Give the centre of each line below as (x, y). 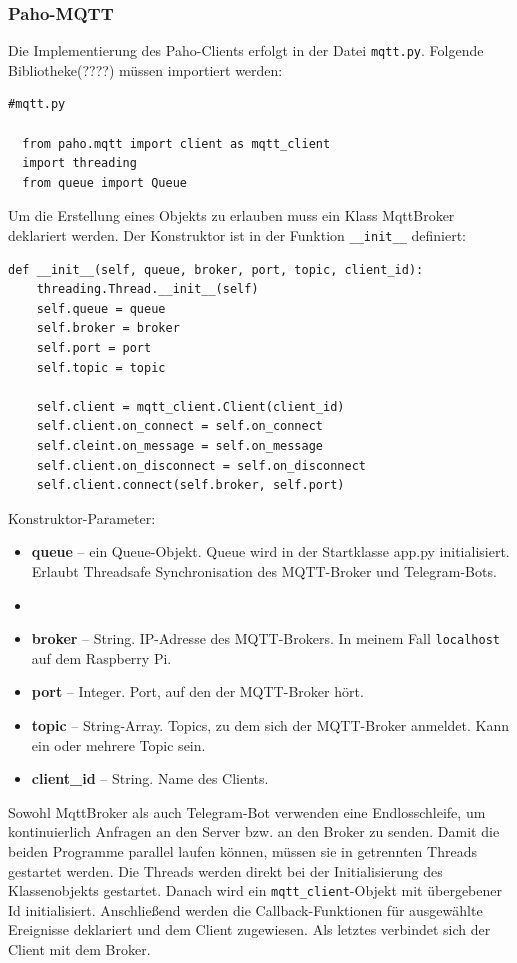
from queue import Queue (104, 182)
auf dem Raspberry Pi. (101, 657)
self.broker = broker (108, 328)
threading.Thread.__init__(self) (147, 289)
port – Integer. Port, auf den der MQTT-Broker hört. (197, 691)
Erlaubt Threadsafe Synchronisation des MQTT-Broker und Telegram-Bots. (264, 571)
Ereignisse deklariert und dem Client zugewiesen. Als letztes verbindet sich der (249, 929)
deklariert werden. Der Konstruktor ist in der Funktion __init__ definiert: (237, 235)
